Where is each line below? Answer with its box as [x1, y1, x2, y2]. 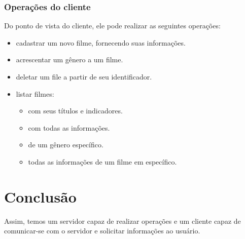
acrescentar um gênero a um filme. [16, 54, 123, 65]
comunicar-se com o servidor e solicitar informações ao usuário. [4, 225, 200, 236]
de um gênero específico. [28, 139, 103, 150]
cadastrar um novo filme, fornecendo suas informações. [16, 37, 186, 48]
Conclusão [4, 186, 77, 207]
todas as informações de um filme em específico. [28, 156, 177, 167]
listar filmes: [16, 88, 54, 99]
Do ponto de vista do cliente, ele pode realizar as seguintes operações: [4, 20, 221, 31]
